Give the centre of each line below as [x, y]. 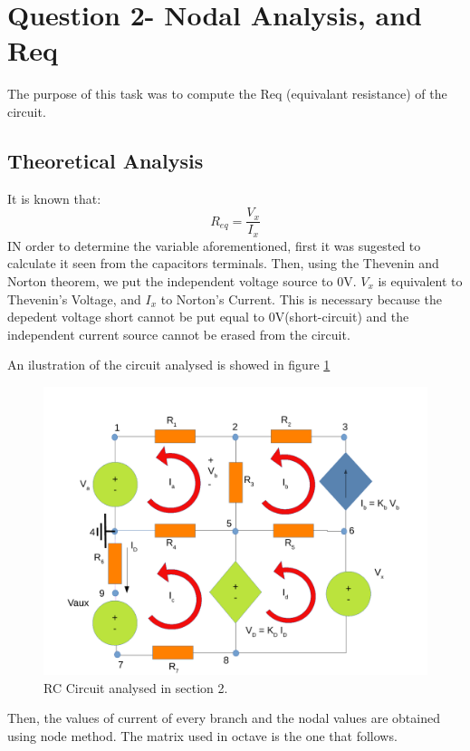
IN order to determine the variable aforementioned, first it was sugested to [214, 245]
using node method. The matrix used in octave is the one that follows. [202, 735]
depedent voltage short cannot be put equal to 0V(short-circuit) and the [208, 317]
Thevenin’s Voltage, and [74, 298]
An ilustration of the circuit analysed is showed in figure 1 [169, 365]
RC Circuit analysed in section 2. [136, 687]
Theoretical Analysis [106, 160]
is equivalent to [420, 281]
